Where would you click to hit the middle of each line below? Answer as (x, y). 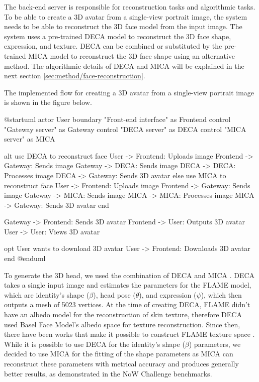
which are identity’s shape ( (47, 294)
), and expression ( (168, 294)
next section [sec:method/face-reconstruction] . (75, 76)
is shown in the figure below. (48, 102)
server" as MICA (30, 139)
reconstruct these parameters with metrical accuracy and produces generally (121, 363)
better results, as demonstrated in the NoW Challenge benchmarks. (108, 373)
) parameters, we (215, 344)
